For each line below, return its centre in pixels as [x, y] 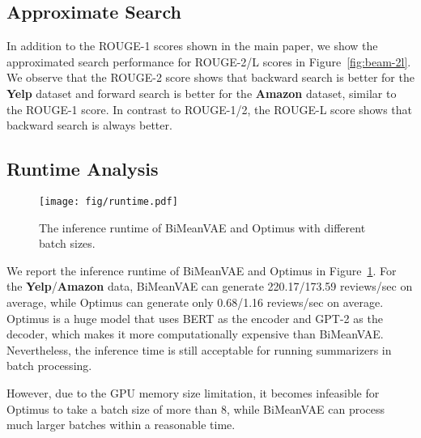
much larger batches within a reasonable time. [121, 425]
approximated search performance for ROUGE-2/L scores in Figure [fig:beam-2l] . [209, 61]
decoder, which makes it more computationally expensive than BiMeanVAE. [195, 334]
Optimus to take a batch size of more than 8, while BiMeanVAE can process [196, 408]
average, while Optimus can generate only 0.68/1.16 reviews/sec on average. [195, 302]
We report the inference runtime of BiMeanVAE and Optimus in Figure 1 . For [202, 270]
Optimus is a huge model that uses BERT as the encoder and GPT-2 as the [195, 318]
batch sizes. [67, 243]
